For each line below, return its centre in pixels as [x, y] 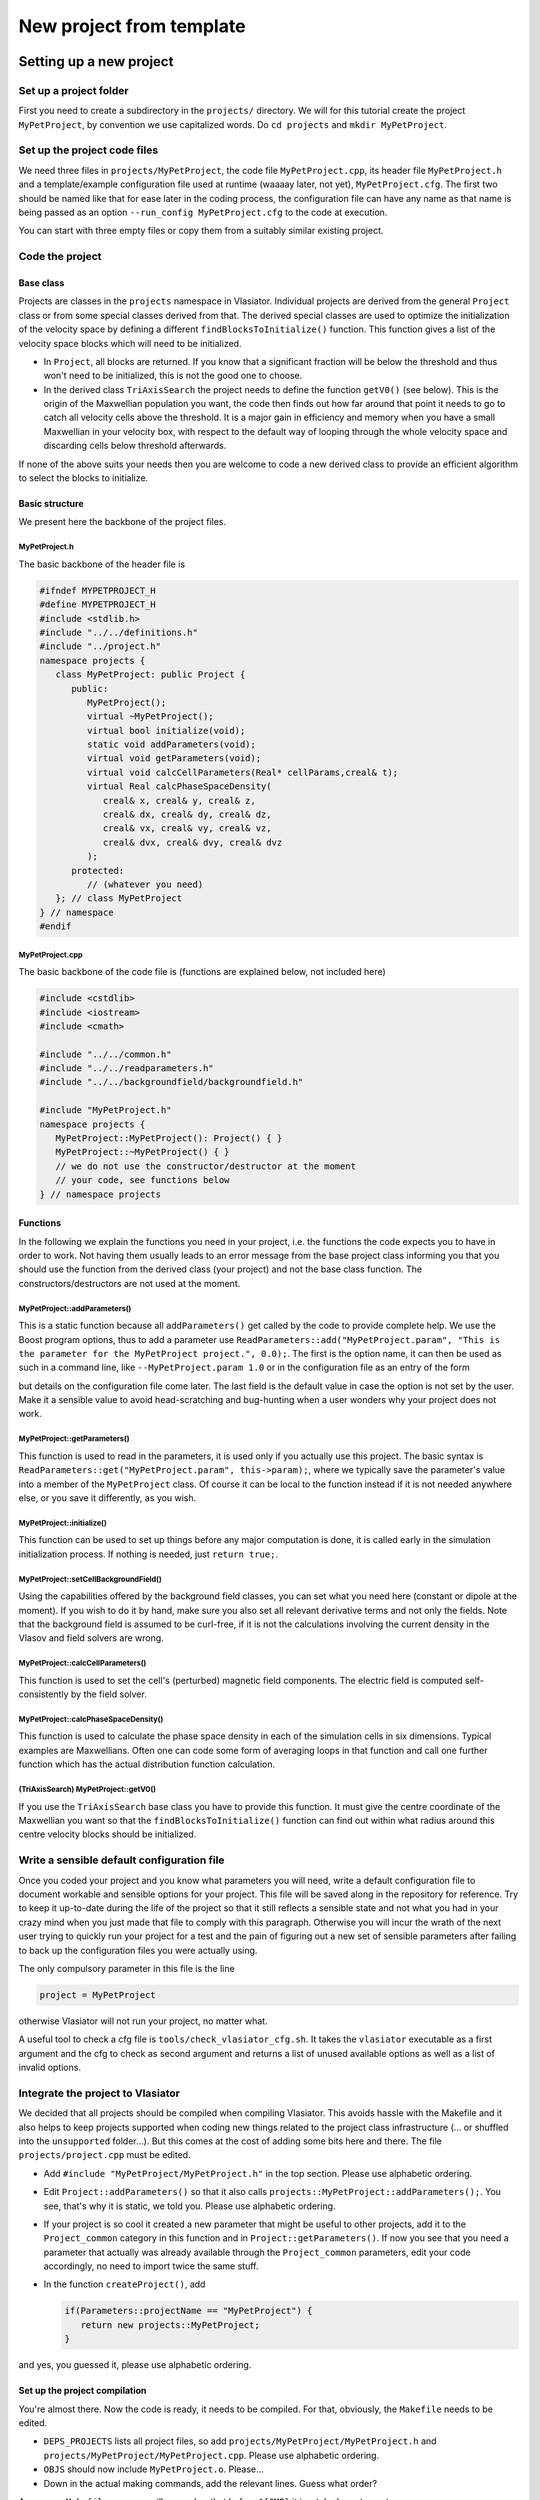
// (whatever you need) [145, 884]
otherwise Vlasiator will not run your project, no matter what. [143, 2021]
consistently [43, 1694]
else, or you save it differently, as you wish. [107, 1498]
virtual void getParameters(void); [174, 758]
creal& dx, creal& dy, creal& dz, [187, 814]
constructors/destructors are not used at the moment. [129, 1283]
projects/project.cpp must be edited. [104, 2155]
